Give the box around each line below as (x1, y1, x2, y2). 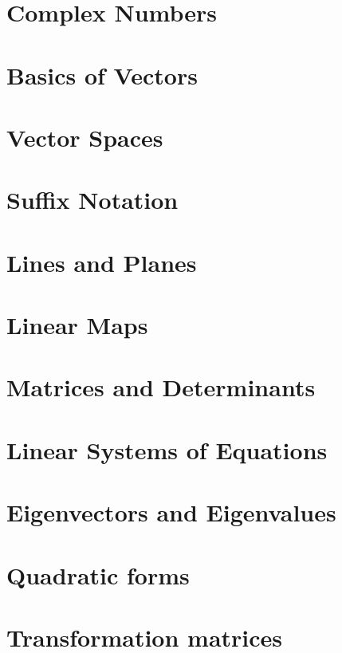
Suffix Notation (6, 183, 179, 216)
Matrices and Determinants (6, 371, 316, 403)
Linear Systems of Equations (6, 433, 328, 466)
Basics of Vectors (6, 58, 198, 91)
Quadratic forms (6, 558, 190, 591)
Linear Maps (6, 309, 148, 341)
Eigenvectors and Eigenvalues (6, 496, 336, 529)
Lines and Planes (6, 246, 197, 278)
